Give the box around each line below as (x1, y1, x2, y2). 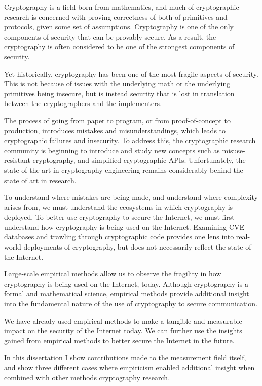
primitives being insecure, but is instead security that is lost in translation (4, 88, 235, 98)
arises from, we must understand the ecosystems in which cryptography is (4, 201, 233, 212)
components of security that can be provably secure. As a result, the (4, 31, 216, 42)
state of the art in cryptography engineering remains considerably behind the (4, 164, 243, 175)
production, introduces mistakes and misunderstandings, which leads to (4, 125, 226, 135)
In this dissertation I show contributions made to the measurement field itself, (4, 352, 246, 363)
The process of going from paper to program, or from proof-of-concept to (4, 115, 231, 125)
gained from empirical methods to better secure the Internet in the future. (4, 335, 235, 345)
